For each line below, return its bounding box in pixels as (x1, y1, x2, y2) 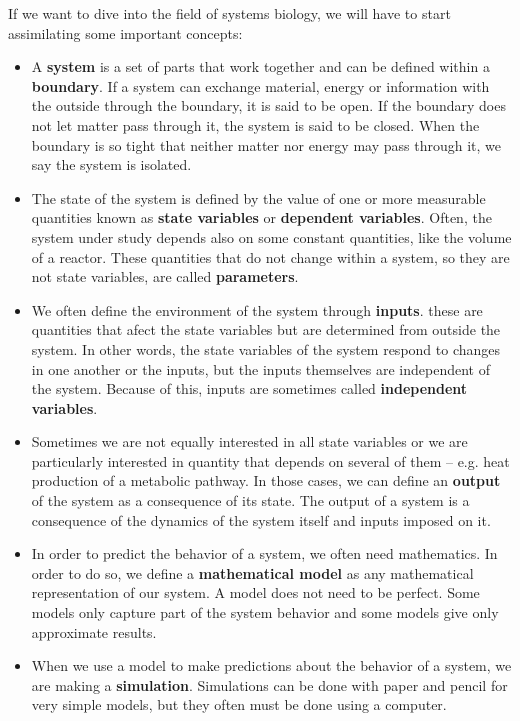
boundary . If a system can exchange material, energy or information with (31, 75, 490, 96)
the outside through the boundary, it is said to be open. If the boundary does (31, 95, 506, 116)
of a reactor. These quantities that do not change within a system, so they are (31, 246, 510, 267)
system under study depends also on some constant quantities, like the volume (31, 226, 512, 247)
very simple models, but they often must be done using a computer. (31, 694, 447, 715)
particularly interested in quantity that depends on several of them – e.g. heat (31, 450, 510, 471)
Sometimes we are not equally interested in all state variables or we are (31, 431, 468, 452)
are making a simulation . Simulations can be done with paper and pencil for (31, 674, 508, 695)
